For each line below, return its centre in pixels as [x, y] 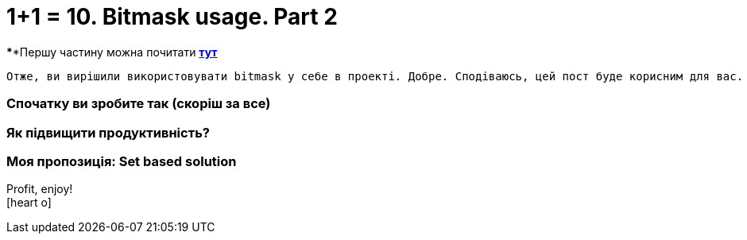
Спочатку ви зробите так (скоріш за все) [139, 104]
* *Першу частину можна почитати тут [112, 52]
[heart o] [29, 203]
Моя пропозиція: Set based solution [122, 161]
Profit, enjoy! [40, 189]
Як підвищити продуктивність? [108, 132]
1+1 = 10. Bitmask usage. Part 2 [172, 17]
